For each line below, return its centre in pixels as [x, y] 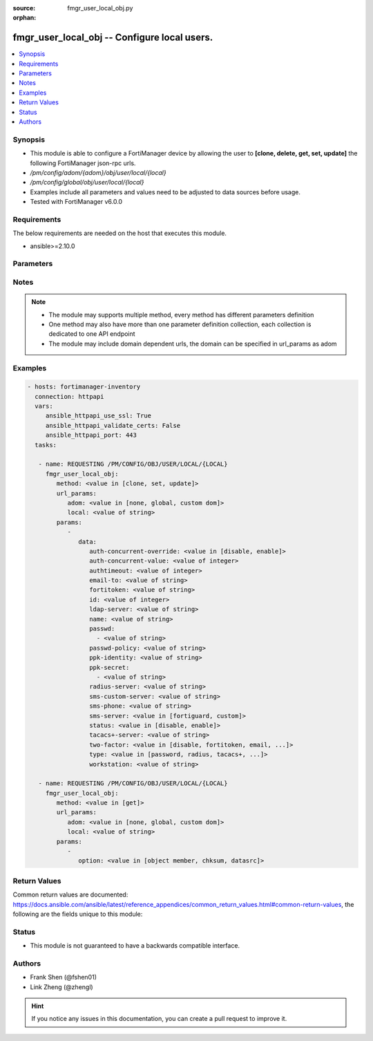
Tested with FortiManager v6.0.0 [76, 202]
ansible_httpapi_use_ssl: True [98, 416]
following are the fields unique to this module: [78, 914]
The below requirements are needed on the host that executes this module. [120, 233]
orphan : [25, 18]
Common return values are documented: [70, 894]
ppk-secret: [109, 667]
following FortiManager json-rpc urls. [83, 163]
